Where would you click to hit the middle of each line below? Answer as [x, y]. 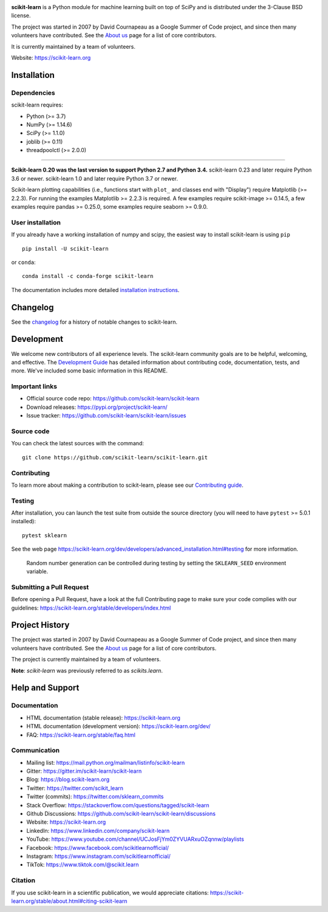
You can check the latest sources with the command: [77, 444]
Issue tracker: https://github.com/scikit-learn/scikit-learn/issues [106, 416]
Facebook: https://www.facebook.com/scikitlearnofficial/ [98, 848]
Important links [34, 386]
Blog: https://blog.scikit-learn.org [68, 779]
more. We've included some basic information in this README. [90, 371]
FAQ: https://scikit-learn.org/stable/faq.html [81, 735]
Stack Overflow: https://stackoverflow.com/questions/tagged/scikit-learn [118, 805]
